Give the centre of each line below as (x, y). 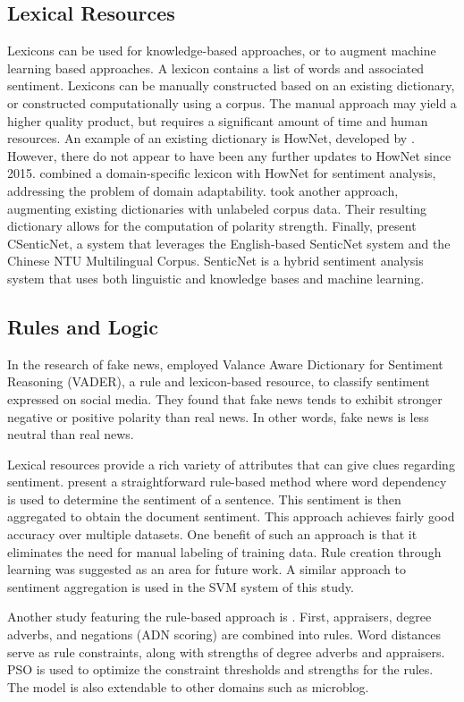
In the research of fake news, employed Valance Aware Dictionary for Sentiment (225, 364)
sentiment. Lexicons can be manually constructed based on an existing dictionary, (231, 85)
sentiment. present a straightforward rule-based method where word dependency (227, 482)
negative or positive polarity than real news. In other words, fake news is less (218, 416)
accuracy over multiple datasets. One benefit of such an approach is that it (212, 534)
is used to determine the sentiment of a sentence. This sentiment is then (204, 499)
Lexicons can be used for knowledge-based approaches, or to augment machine (222, 51)
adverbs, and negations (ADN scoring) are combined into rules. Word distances (224, 634)
